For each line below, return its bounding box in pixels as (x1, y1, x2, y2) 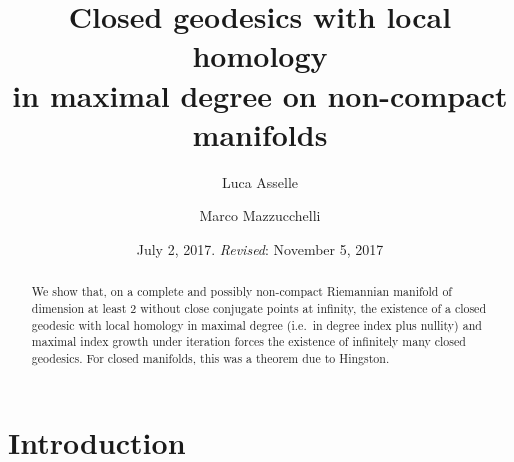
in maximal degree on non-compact (12, 74, 508, 115)
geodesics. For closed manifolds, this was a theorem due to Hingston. (31, 349, 390, 366)
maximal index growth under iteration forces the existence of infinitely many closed (31, 333, 466, 350)
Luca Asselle (221, 171, 299, 192)
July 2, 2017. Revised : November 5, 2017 (136, 238, 384, 259)
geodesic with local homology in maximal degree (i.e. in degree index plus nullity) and (31, 316, 482, 333)
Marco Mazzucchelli (199, 205, 321, 226)
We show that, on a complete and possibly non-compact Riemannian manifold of (31, 283, 452, 300)
